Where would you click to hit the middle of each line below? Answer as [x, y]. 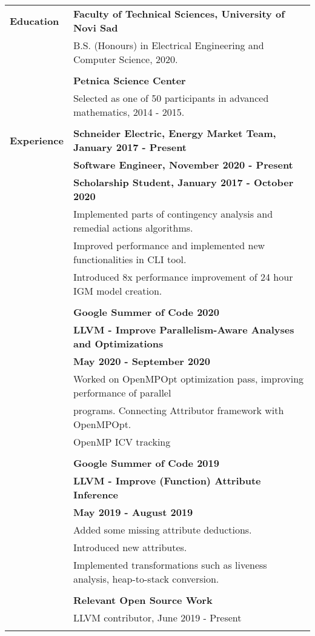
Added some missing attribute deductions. [162, 530]
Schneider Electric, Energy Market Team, [174, 133]
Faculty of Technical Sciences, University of [179, 14]
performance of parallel [122, 393]
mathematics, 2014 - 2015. [129, 112]
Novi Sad [95, 28]
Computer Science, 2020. [125, 59]
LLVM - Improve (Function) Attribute [167, 480]
